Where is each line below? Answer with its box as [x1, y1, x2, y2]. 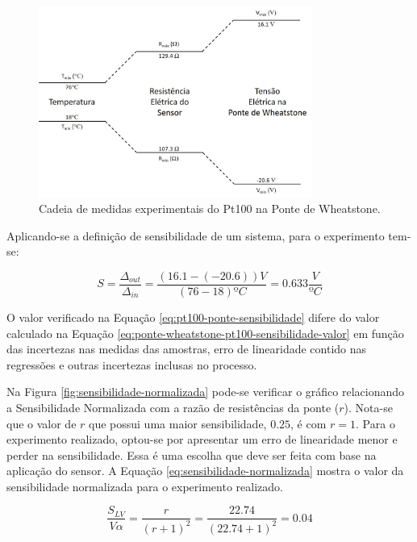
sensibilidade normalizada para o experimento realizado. [6, 477, 283, 494]
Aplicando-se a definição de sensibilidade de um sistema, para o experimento [6, 227, 385, 244]
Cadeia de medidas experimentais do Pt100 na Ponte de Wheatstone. [39, 200, 381, 217]
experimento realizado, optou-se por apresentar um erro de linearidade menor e [6, 431, 398, 448]
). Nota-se [344, 398, 393, 415]
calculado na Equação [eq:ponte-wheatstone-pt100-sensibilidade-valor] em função [6, 324, 404, 341]
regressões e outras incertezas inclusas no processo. [6, 356, 257, 373]
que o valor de [6, 415, 77, 432]
